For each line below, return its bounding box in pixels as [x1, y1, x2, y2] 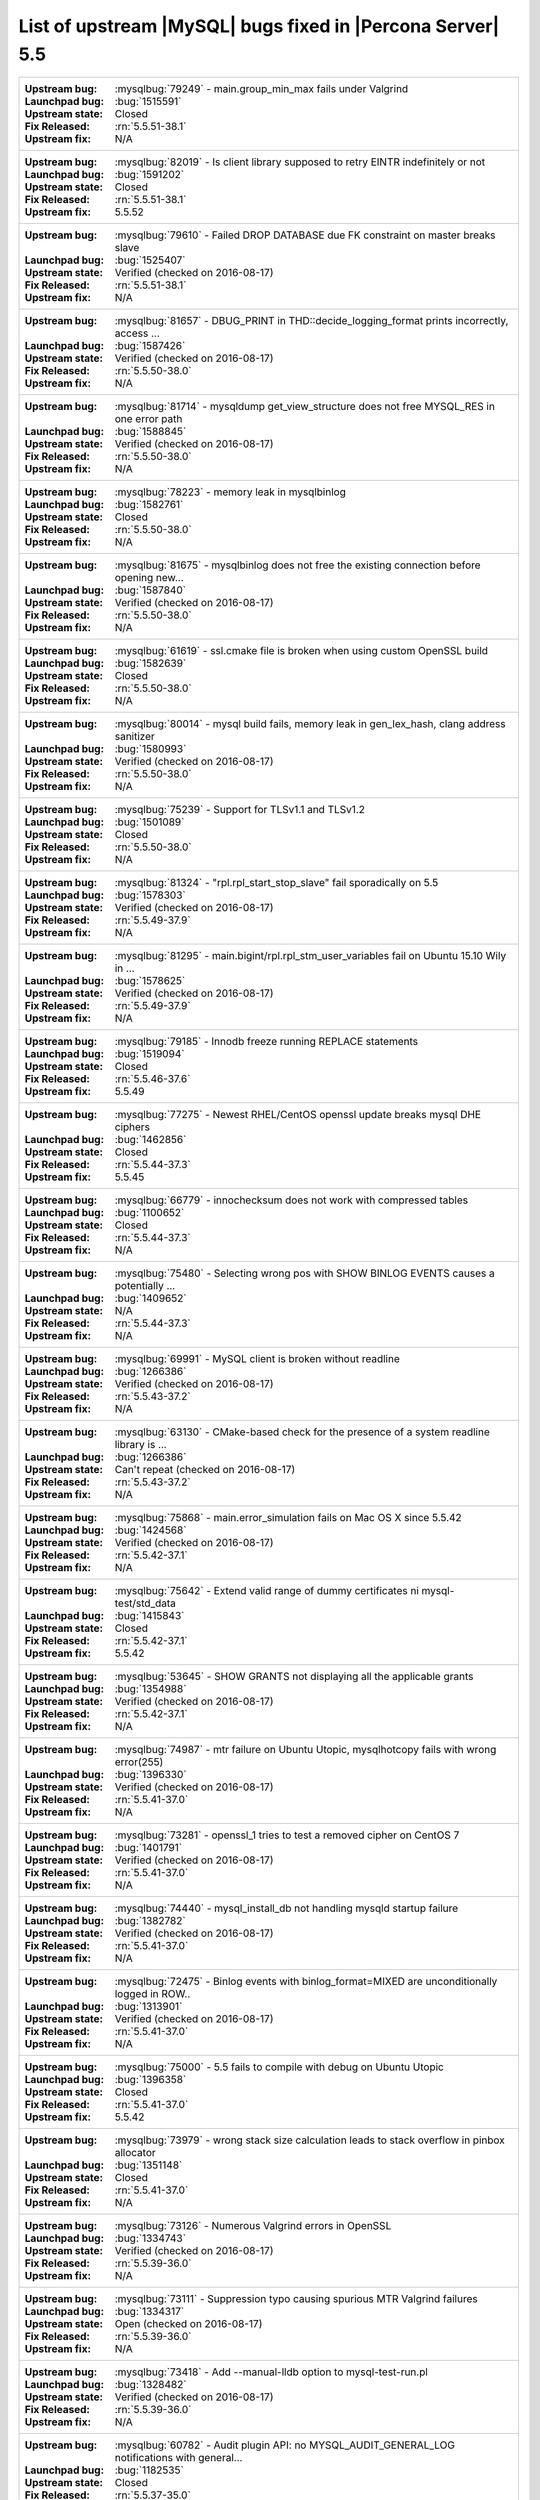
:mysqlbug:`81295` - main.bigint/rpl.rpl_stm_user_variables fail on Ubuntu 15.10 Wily [114, 949, 507, 963]
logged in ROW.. [114, 1987, 191, 2001]
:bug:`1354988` [114, 1682, 187, 1696]
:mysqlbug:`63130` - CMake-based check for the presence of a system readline [114, 1425, 490, 1439]
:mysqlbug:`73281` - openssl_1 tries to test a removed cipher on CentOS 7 [114, 1828, 460, 1842]
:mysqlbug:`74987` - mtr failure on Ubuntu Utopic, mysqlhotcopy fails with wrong [114, 1743, 497, 1757]
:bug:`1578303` [114, 888, 186, 902]
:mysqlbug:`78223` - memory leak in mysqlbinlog [114, 485, 347, 499]
